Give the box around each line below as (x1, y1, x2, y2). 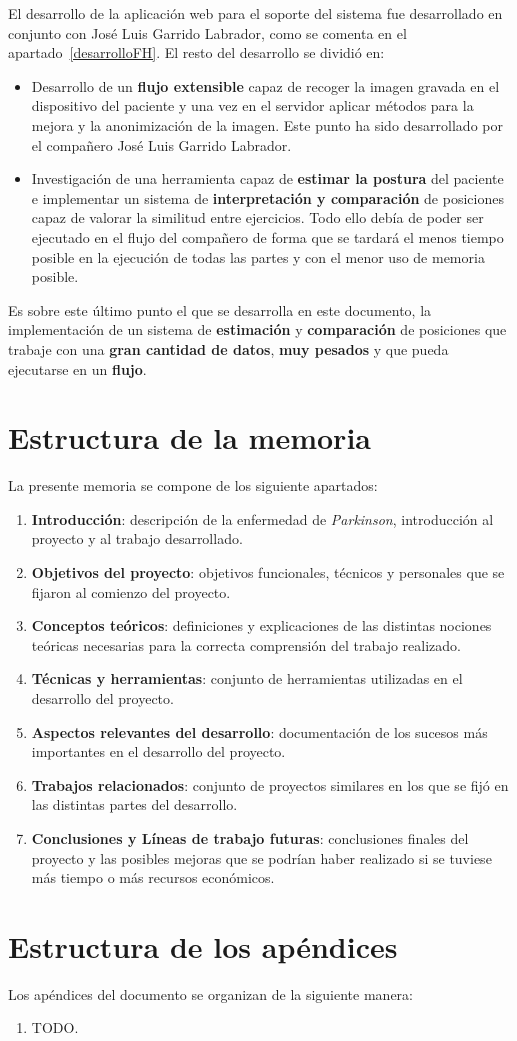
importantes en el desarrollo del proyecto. (31, 741, 286, 762)
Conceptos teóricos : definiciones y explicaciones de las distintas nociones (31, 615, 492, 636)
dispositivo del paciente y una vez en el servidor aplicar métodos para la (31, 95, 474, 116)
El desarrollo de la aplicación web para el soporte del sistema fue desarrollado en (8, 3, 503, 23)
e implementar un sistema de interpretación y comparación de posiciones (31, 187, 504, 208)
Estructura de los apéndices (8, 925, 398, 966)
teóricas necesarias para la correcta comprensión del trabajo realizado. (31, 634, 461, 655)
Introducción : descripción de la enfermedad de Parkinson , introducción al (31, 508, 494, 529)
